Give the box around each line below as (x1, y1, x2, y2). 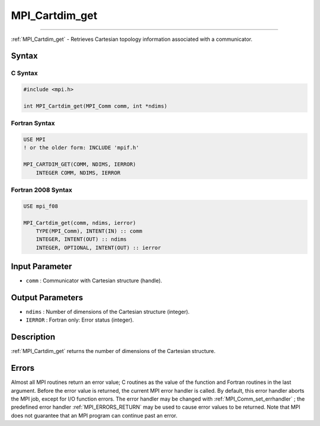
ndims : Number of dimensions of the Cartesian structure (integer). (25, 309, 190, 316)
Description (11, 332, 56, 342)
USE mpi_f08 (23, 202, 59, 209)
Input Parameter (11, 262, 72, 272)
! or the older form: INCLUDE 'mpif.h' (23, 144, 139, 151)
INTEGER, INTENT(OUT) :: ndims (36, 236, 127, 243)
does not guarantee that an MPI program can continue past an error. (11, 412, 178, 419)
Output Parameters (11, 293, 83, 303)
